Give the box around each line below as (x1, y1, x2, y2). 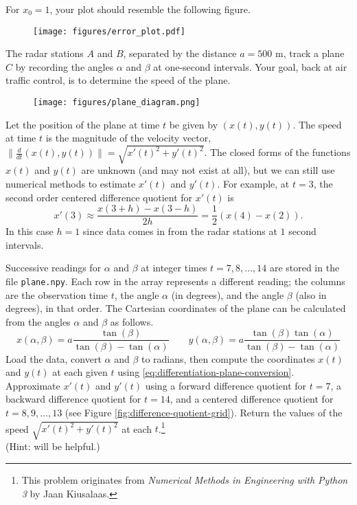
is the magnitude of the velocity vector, (45, 131, 211, 145)
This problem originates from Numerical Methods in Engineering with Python (21, 473, 348, 487)
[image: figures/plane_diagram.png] (33, 98, 200, 108)
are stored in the (269, 260, 340, 275)
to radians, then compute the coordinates (141, 351, 315, 366)
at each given (52, 365, 108, 379)
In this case (5, 224, 54, 238)
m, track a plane (275, 46, 345, 60)
